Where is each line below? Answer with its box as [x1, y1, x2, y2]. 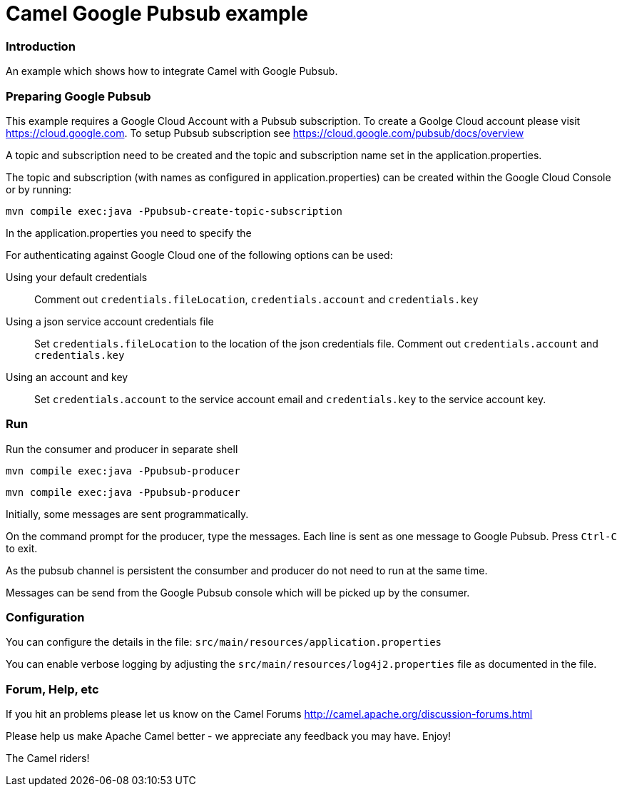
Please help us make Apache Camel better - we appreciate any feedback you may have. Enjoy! [6, 730, 452, 743]
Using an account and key [6, 370, 128, 383]
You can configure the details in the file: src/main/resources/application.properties [6, 636, 442, 649]
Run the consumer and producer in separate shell [6, 442, 238, 455]
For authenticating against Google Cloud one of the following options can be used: [6, 248, 393, 261]
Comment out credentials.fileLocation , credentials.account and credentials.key [34, 293, 479, 305]
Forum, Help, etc [6, 681, 99, 696]
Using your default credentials [6, 270, 148, 283]
